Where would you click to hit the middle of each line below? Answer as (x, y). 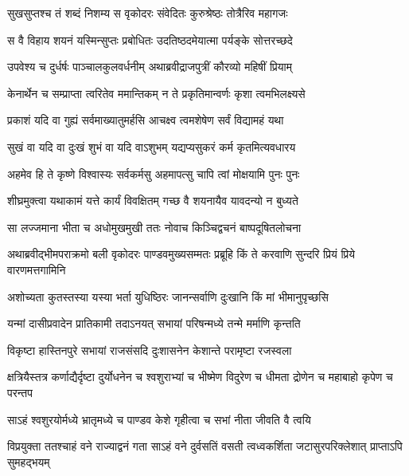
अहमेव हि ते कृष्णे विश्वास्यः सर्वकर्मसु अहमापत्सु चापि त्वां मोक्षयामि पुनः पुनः (154, 173)
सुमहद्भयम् (29, 461)
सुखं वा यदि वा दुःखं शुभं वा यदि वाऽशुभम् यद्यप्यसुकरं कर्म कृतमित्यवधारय (152, 146)
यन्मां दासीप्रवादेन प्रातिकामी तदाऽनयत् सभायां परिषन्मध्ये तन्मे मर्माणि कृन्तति (154, 323)
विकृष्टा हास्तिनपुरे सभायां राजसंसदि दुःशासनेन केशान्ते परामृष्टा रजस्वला (150, 350)
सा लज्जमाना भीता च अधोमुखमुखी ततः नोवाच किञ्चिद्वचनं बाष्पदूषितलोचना (154, 227)
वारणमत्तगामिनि (37, 269)
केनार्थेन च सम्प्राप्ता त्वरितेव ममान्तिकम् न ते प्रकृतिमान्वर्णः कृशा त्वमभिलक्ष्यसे (156, 93)
